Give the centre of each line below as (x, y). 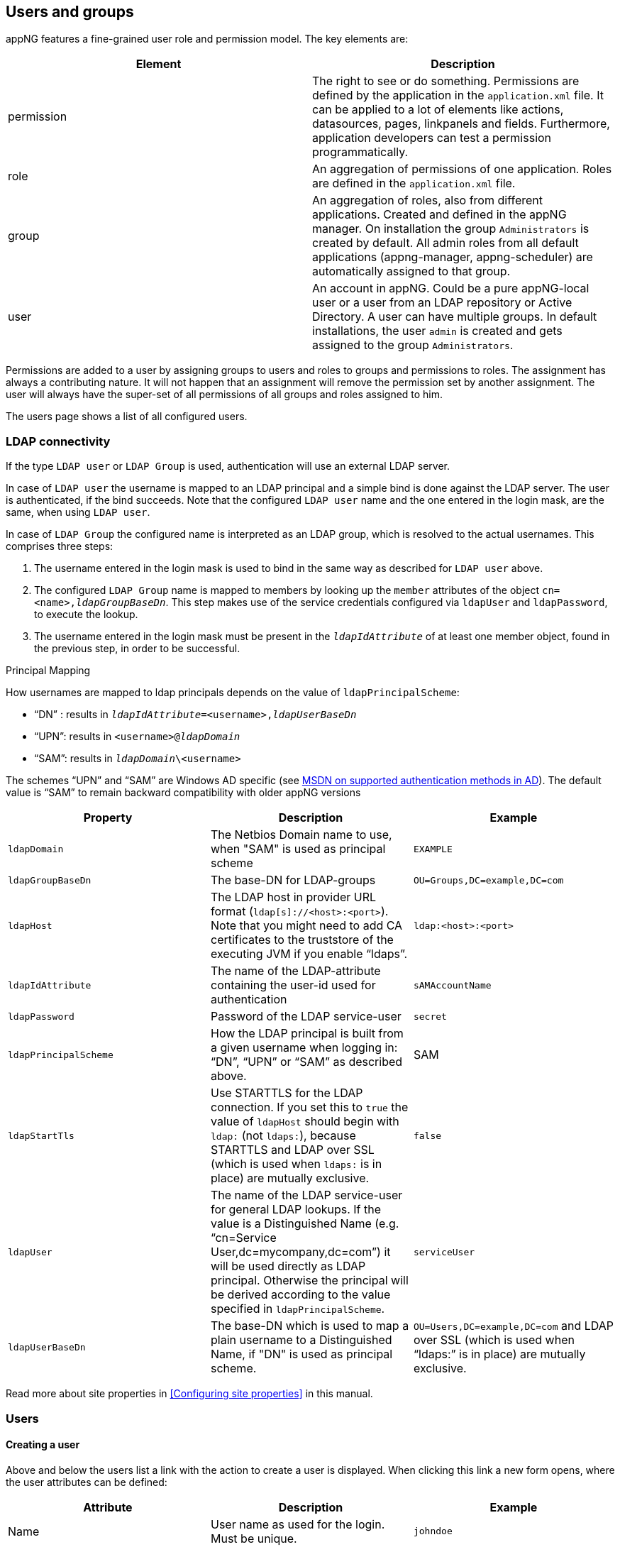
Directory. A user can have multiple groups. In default (455, 317)
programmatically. (360, 152)
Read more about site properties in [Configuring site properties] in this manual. (189, 1394)
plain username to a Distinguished (301, 1340)
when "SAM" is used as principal (298, 849)
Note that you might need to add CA (306, 926)
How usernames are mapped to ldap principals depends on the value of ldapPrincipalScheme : (233, 693)
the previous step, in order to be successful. (137, 649)
